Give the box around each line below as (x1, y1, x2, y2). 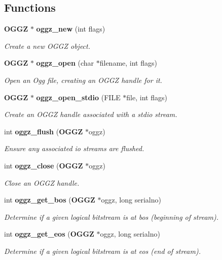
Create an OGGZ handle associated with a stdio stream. (4, 109, 177, 120)
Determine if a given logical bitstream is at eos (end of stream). (4, 245, 201, 256)
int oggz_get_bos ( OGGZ (4, 194, 95, 205)
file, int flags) (126, 92, 167, 102)
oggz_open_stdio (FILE (36, 92, 121, 102)
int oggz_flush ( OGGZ (4, 126, 83, 136)
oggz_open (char (36, 57, 94, 68)
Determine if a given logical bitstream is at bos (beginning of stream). (4, 211, 219, 222)
